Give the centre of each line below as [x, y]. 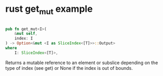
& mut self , [26, 34]
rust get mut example [49, 10]
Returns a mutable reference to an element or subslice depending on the [82, 63]
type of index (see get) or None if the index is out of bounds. [69, 68]
